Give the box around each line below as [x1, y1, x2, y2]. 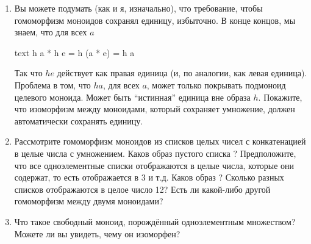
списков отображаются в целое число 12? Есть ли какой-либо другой [14, 182, 271, 195]
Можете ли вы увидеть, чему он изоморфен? [14, 227, 181, 240]
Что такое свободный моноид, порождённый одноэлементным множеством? [14, 215, 296, 228]
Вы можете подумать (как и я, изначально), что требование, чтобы [14, 2, 263, 14]
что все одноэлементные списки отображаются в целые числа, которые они [14, 159, 295, 171]
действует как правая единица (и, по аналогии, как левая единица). [57, 66, 307, 79]
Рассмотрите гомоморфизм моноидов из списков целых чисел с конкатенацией [14, 135, 306, 148]
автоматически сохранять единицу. [14, 114, 143, 127]
